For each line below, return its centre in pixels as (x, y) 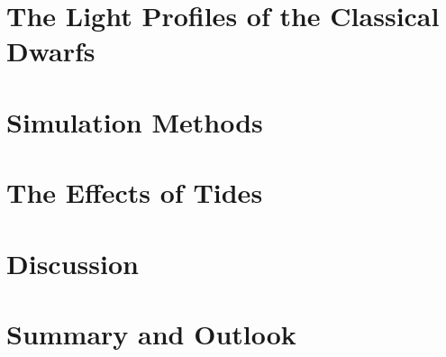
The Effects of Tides (135, 192)
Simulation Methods (135, 121)
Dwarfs (51, 51)
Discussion (73, 263)
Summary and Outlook (151, 333)
